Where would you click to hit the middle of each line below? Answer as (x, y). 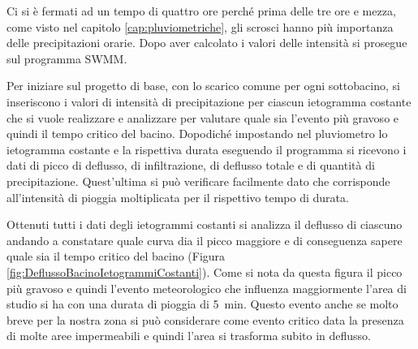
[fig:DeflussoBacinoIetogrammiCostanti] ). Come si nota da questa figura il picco (205, 271)
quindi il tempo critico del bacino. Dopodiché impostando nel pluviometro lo (197, 134)
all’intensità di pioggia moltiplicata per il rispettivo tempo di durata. (178, 197)
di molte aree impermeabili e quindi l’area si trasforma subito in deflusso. (189, 336)
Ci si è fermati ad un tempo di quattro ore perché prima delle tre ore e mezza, (201, 11)
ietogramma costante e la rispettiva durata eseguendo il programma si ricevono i (207, 149)
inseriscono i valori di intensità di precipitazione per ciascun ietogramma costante (209, 101)
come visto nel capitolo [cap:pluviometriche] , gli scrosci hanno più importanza (200, 26)
